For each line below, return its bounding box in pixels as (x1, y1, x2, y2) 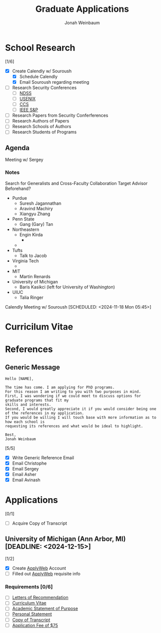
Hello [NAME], (5, 376, 34, 381)
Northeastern (12, 226, 40, 232)
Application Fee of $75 (12, 622, 58, 628)
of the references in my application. (5, 411, 84, 415)
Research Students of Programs (12, 129, 77, 135)
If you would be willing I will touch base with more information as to (5, 415, 157, 420)
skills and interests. (5, 402, 51, 407)
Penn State (12, 216, 35, 222)
